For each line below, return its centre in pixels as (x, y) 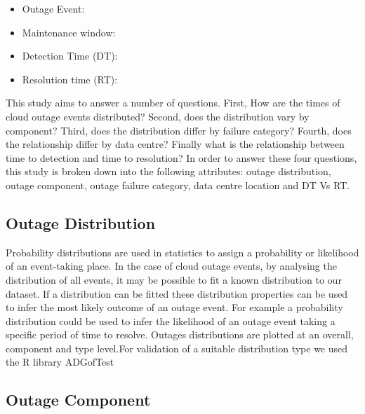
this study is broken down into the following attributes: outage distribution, (168, 171)
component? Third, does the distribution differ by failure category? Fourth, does (179, 130)
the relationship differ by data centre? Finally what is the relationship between (175, 144)
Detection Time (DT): (70, 56)
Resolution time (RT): (70, 79)
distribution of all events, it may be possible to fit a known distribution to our (174, 279)
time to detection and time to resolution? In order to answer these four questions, (181, 157)
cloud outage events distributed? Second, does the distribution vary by (158, 116)
